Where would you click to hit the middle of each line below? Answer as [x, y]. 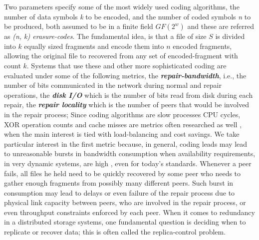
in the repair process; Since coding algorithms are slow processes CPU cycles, [122, 114]
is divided [230, 36]
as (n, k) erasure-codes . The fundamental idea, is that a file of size [105, 36]
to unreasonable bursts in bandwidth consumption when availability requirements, [130, 153]
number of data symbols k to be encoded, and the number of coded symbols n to [128, 16]
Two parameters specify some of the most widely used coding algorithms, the [122, 6]
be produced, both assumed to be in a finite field [79, 26]
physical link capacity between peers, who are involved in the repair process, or [125, 202]
